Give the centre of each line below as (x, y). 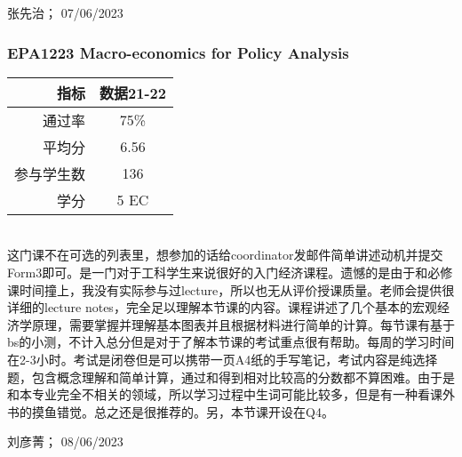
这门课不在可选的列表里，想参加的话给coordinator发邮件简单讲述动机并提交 (225, 255)
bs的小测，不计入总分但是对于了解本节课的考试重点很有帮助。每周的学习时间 (231, 342)
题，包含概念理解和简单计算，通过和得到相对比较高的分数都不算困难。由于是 (231, 377)
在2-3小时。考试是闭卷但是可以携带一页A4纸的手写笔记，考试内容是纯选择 (223, 359)
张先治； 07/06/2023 (65, 12)
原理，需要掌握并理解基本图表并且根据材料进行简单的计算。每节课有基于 (243, 324)
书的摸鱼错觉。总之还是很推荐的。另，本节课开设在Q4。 (171, 411)
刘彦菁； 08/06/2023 (65, 441)
